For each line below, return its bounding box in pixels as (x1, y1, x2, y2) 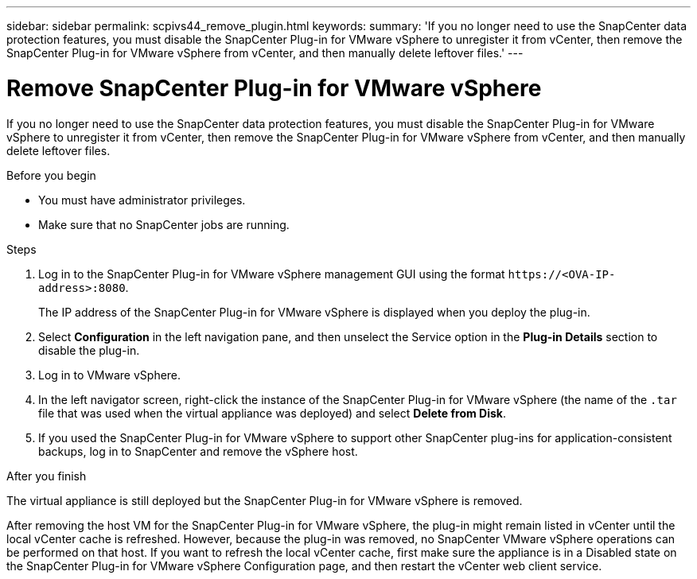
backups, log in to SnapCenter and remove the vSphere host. (38, 444, 358, 458)
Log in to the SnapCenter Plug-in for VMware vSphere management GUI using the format (38, 266, 505, 281)
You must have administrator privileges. (38, 192, 246, 207)
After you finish (6, 468, 87, 483)
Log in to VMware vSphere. (38, 367, 181, 382)
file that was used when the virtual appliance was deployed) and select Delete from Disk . (38, 406, 507, 420)
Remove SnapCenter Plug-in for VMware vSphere (6, 74, 542, 102)
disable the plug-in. (38, 343, 140, 357)
